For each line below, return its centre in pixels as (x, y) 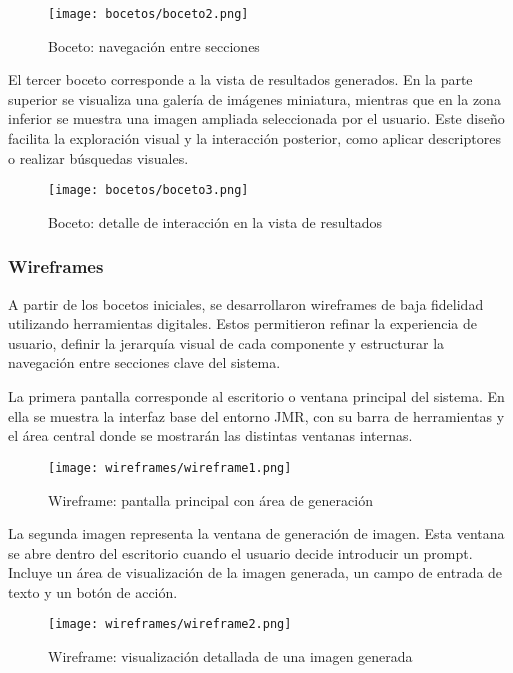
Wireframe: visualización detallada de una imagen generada (230, 656)
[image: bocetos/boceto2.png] (148, 14)
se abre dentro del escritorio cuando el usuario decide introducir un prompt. (240, 552)
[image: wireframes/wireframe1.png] (170, 467)
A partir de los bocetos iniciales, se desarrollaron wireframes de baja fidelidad (246, 303)
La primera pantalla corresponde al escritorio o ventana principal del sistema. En (256, 396)
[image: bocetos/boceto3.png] (148, 190)
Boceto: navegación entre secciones (154, 45)
